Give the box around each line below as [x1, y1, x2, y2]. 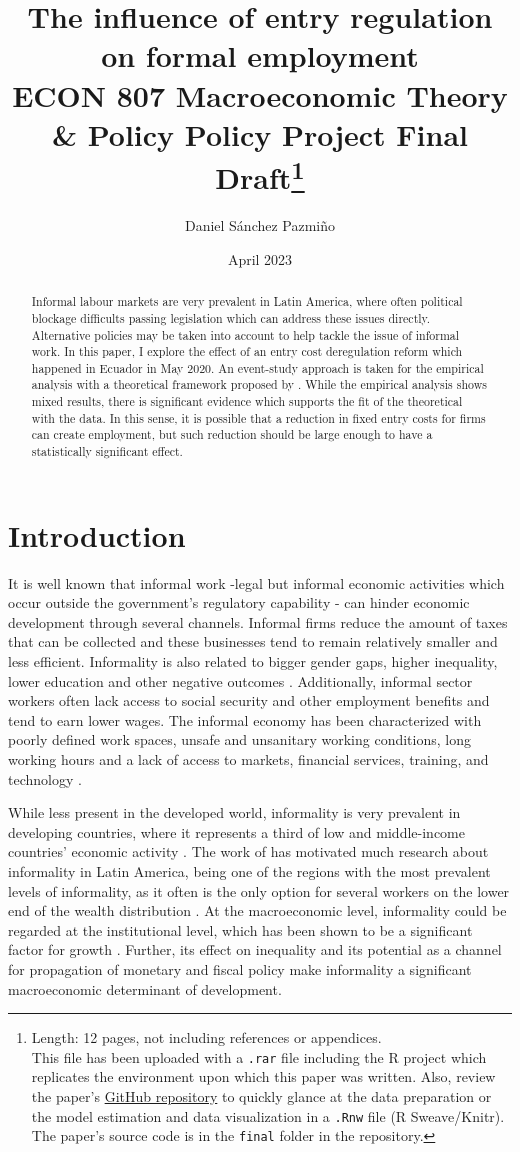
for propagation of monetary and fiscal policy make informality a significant [8, 958, 472, 979]
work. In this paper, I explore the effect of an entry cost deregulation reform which [31, 343, 463, 360]
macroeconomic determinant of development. [8, 978, 282, 999]
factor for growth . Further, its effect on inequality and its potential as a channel [8, 939, 502, 960]
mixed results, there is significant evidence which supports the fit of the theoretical [31, 393, 463, 410]
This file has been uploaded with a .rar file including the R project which [31, 1046, 487, 1067]
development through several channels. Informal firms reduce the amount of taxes [8, 611, 508, 632]
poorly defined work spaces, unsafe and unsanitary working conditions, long [8, 729, 471, 750]
